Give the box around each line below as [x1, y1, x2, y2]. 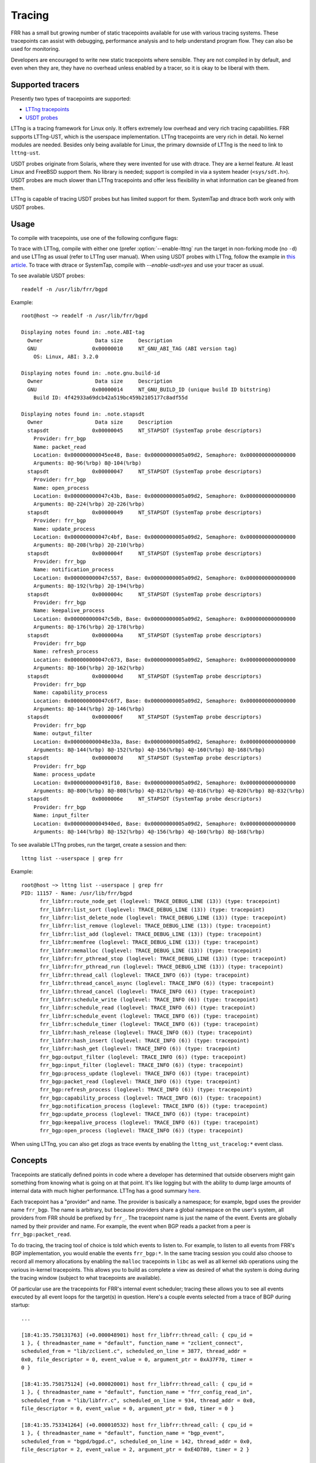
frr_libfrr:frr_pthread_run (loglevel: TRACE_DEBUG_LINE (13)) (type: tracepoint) [39, 963, 284, 970]
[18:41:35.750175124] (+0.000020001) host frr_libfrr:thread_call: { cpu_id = [21, 1380, 253, 1387]
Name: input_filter [33, 812, 90, 819]
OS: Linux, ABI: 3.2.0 [33, 353, 99, 360]
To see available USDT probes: [11, 272, 85, 279]
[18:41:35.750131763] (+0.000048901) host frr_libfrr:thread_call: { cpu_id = [21, 1331, 253, 1338]
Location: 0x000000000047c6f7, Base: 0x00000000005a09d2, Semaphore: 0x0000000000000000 [33, 697, 296, 704]
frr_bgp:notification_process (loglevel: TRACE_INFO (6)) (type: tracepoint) [39, 1103, 269, 1110]
